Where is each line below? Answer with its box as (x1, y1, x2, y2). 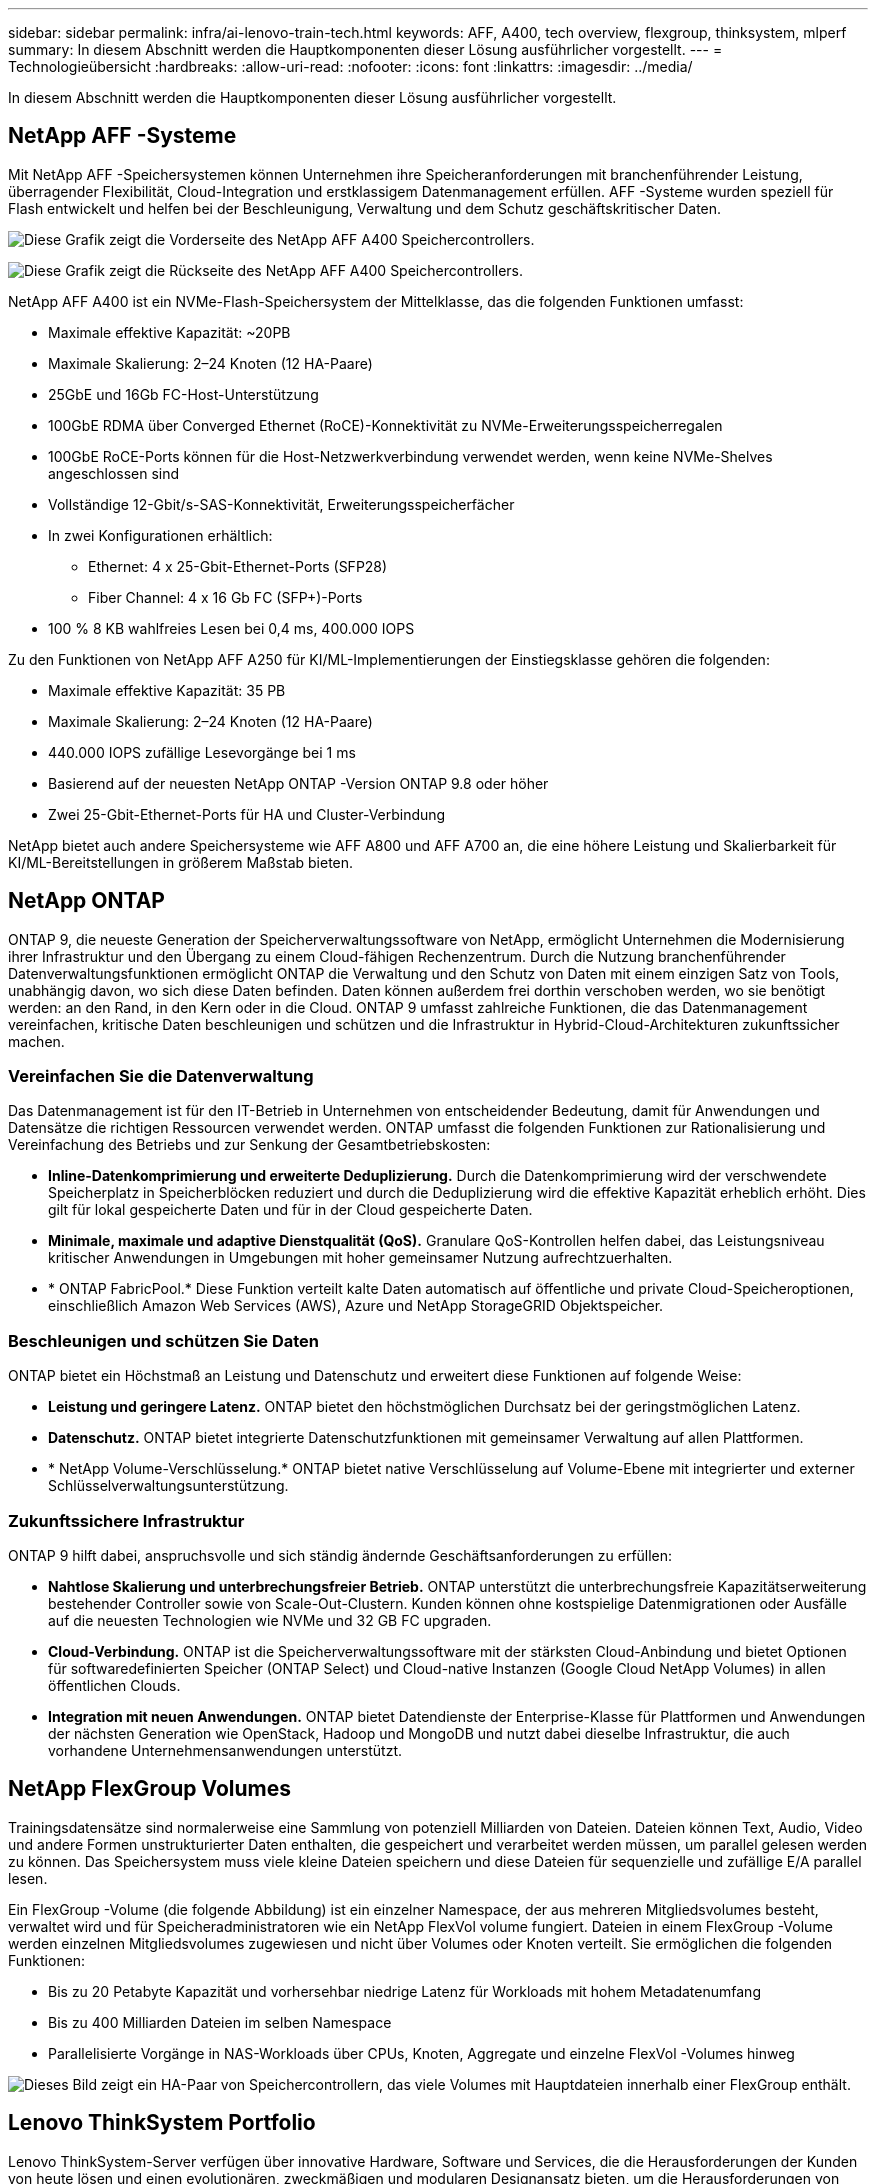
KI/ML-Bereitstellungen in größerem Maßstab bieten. (8, 853, 354, 871)
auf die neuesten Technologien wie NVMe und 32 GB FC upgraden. (48, 1611, 492, 1629)
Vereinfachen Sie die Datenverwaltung (8, 1066, 314, 1087)
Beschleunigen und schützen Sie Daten (8, 1330, 320, 1351)
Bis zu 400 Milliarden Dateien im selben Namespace (48, 2013, 392, 2031)
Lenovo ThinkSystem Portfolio (8, 2110, 316, 2136)
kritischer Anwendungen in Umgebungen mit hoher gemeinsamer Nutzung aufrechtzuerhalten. (48, 1249, 673, 1267)
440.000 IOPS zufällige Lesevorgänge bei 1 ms (48, 743, 356, 761)
